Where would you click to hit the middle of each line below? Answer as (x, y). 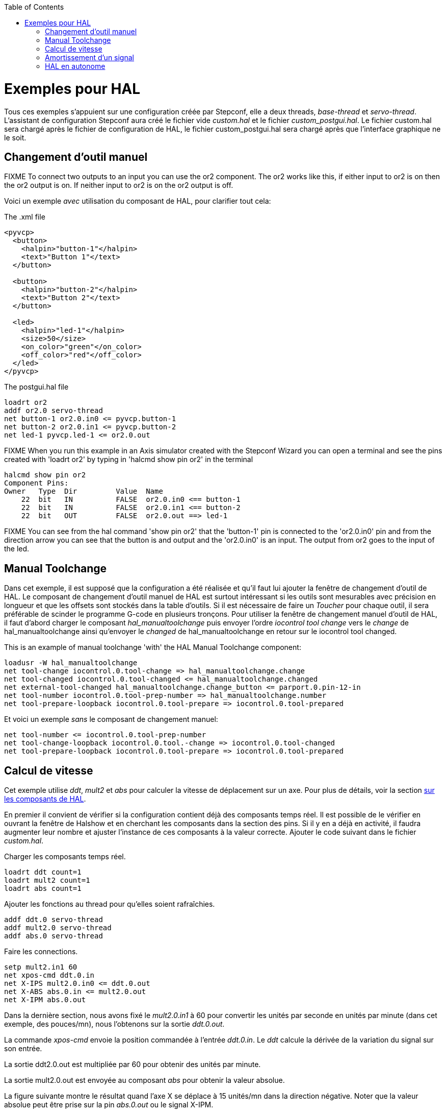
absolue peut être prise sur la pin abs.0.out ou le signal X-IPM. (109, 1105)
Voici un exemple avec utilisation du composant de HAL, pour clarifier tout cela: (138, 201)
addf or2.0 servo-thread (54, 411)
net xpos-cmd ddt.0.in (49, 975)
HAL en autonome (75, 66)
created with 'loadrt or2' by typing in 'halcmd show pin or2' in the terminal (129, 459)
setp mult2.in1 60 (41, 967)
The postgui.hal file (36, 387)
